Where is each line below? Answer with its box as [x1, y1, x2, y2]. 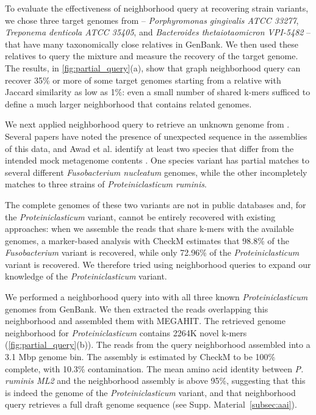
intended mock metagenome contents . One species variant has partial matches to [5, 154, 309, 167]
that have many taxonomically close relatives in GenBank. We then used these [5, 37, 298, 50]
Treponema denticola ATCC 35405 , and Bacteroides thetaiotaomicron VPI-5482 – [5, 26, 311, 38]
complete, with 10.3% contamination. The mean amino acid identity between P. [5, 362, 304, 375]
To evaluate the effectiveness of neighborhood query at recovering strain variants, [5, 2, 309, 14]
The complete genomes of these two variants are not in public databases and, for [5, 198, 306, 211]
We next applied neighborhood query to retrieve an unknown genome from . [5, 118, 290, 131]
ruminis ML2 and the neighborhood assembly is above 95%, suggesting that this [5, 374, 306, 387]
